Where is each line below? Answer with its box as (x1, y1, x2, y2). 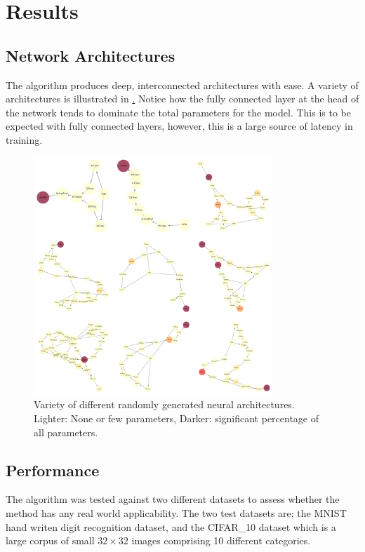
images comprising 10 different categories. (131, 533, 311, 548)
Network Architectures (6, 44, 175, 66)
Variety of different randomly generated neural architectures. (34, 397, 295, 412)
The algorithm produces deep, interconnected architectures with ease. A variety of (6, 77, 359, 92)
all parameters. (34, 424, 98, 439)
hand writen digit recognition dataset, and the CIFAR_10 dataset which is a (6, 519, 336, 534)
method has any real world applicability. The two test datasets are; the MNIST (6, 505, 347, 520)
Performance (6, 459, 100, 480)
